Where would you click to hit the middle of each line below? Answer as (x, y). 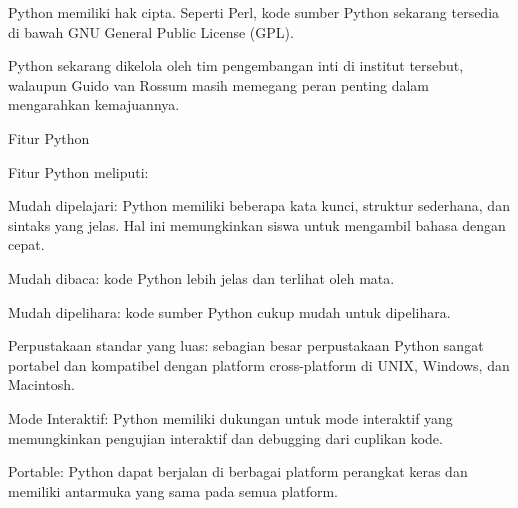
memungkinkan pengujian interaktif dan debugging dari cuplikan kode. (225, 437)
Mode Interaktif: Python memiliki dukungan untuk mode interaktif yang (230, 417)
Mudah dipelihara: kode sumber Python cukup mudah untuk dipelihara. (229, 311)
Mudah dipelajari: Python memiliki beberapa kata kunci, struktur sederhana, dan (259, 205)
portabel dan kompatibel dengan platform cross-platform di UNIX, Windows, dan (259, 364)
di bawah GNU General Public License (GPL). (151, 31)
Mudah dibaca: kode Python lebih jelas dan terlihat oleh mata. (201, 277)
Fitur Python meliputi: (78, 171)
